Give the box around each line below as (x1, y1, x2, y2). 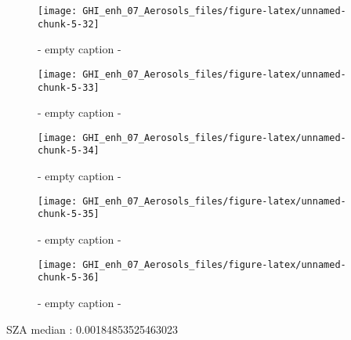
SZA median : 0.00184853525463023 (6, 320, 178, 337)
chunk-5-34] (38, 145, 100, 157)
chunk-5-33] (38, 81, 100, 93)
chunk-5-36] (38, 272, 100, 284)
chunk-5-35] (38, 208, 100, 220)
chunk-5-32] (38, 18, 100, 30)
